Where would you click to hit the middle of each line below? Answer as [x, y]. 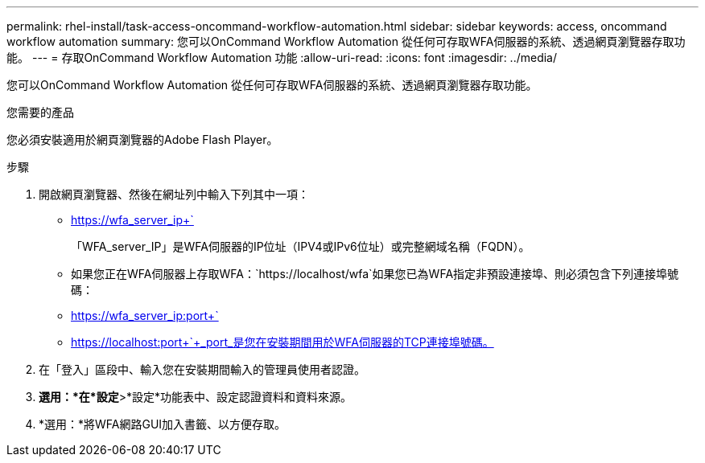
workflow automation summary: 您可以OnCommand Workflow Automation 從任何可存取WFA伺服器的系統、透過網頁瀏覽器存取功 [346, 41]
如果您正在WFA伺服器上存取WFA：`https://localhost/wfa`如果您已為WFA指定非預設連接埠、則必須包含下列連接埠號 [375, 274]
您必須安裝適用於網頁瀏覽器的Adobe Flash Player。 [142, 139]
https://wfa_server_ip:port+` [145, 315]
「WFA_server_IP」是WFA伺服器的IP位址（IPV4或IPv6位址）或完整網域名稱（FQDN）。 [301, 246]
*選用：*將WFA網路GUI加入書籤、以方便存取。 [163, 424]
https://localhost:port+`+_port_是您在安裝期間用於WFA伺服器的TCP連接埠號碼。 [282, 342]
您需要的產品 [40, 112]
